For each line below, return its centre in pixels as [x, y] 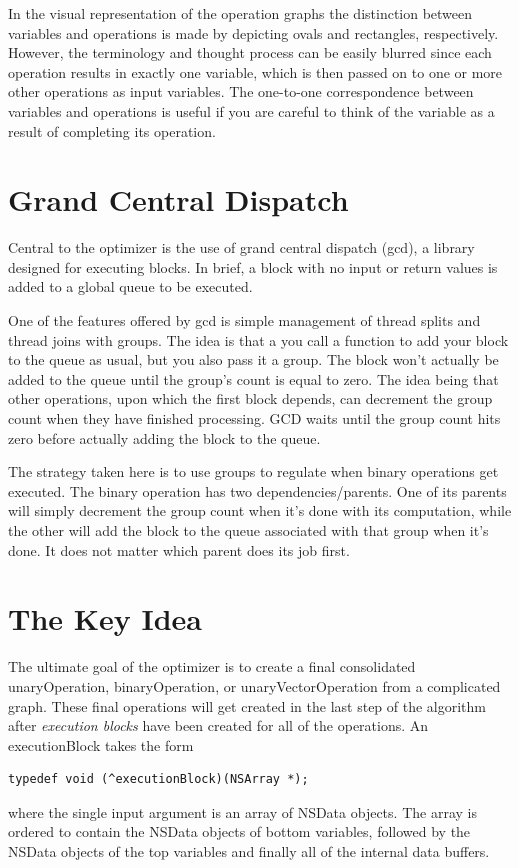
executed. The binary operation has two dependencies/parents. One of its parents [257, 490]
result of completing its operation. [112, 130]
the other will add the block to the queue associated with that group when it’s [248, 530]
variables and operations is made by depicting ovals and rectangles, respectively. [253, 32]
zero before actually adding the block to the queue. [164, 437]
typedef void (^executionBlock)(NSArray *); [158, 779]
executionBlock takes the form [101, 744]
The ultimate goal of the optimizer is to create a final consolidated [212, 666]
